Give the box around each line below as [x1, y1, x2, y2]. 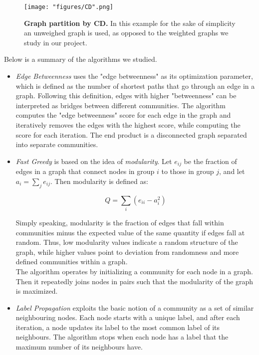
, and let [219, 166, 245, 177]
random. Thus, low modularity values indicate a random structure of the [15, 237, 238, 247]
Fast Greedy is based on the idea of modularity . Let [15, 156, 172, 166]
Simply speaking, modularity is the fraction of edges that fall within [15, 217, 224, 227]
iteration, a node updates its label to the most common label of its [15, 322, 220, 332]
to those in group [161, 166, 214, 177]
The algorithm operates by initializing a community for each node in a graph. [15, 266, 253, 276]
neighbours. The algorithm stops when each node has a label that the [15, 332, 229, 342]
